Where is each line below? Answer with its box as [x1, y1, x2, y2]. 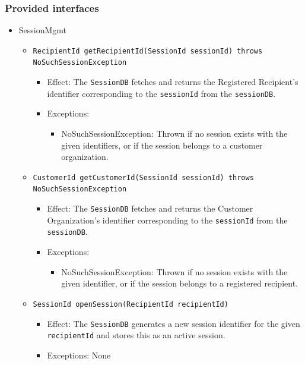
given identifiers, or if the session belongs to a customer [61, 139, 263, 151]
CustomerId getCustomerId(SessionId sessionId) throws [33, 173, 254, 182]
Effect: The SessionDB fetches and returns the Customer [47, 202, 253, 215]
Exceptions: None [47, 348, 111, 361]
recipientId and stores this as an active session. [47, 329, 225, 341]
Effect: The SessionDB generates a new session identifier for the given [47, 317, 300, 329]
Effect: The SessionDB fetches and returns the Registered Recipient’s [47, 75, 298, 88]
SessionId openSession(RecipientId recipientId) [33, 300, 228, 309]
